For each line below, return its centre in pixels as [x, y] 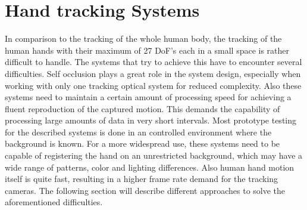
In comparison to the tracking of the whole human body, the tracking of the [143, 38]
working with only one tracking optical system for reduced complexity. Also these [153, 85]
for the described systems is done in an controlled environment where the [138, 132]
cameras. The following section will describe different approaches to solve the [145, 190]
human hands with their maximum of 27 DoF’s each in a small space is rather [147, 50]
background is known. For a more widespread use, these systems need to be [142, 143]
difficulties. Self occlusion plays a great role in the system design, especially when [153, 73]
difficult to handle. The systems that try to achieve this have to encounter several [153, 62]
